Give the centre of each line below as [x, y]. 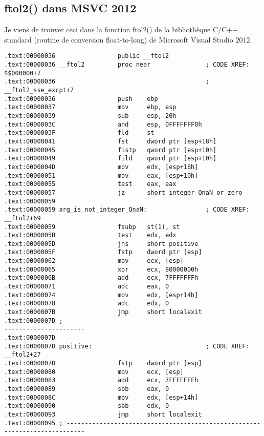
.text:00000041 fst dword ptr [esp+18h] [111, 141]
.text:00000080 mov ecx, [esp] [94, 372]
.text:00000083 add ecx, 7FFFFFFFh [101, 380]
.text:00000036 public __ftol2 [87, 56]
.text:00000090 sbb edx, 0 [87, 406]
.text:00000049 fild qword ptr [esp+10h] [111, 159]
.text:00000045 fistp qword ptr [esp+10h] [111, 150]
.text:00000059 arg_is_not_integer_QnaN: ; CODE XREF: [127, 210]
